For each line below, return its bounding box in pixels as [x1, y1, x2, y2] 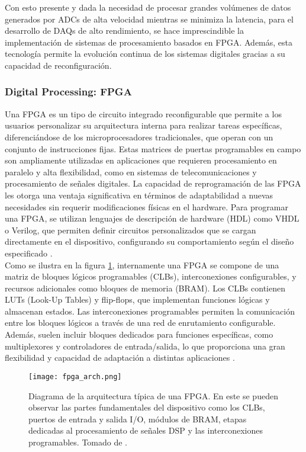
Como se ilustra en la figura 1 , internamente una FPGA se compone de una [5, 258, 279, 271]
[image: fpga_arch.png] [28, 372, 122, 381]
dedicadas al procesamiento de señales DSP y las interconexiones [28, 424, 263, 437]
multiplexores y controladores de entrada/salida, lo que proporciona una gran [5, 339, 285, 352]
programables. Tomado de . [28, 435, 128, 448]
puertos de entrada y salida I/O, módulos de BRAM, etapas [28, 412, 247, 425]
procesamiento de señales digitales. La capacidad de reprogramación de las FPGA [5, 177, 301, 190]
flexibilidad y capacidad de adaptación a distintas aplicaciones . [5, 351, 235, 364]
